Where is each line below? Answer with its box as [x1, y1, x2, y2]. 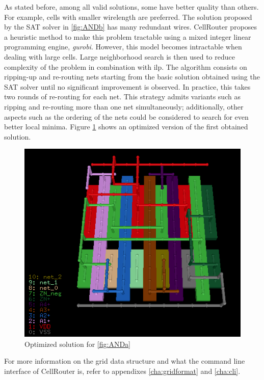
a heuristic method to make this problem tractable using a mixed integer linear [4, 31, 251, 42]
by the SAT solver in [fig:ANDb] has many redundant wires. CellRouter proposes [4, 21, 257, 32]
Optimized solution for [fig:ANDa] [24, 338, 131, 349]
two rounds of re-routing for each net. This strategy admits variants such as [4, 91, 241, 102]
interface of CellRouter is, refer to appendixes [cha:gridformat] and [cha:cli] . [4, 366, 241, 376]
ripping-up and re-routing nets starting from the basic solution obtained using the [4, 71, 260, 82]
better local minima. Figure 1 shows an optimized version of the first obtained [4, 121, 248, 132]
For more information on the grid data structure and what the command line [4, 356, 245, 366]
